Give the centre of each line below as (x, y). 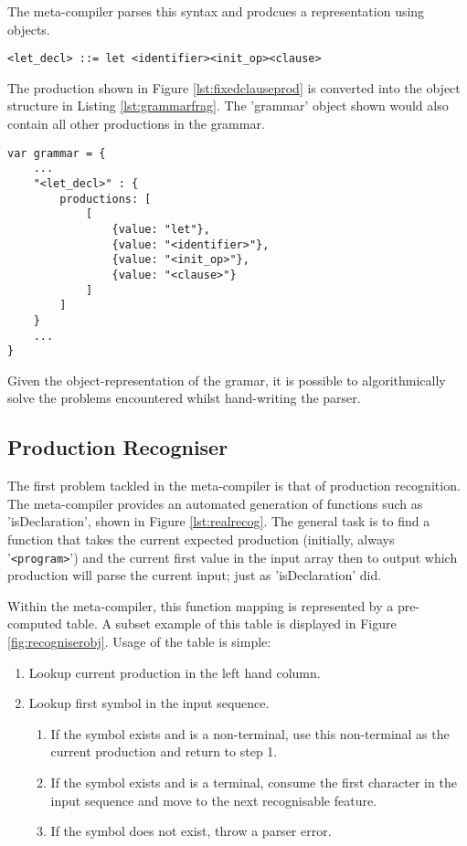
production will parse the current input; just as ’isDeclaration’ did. (195, 575)
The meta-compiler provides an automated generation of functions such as (215, 503)
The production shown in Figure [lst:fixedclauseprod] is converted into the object (234, 87)
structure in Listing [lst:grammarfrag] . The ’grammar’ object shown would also (228, 106)
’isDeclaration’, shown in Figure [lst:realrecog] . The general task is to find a (219, 521)
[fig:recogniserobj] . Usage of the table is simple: (139, 642)
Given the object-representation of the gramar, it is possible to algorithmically (227, 380)
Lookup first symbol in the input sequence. (149, 703)
